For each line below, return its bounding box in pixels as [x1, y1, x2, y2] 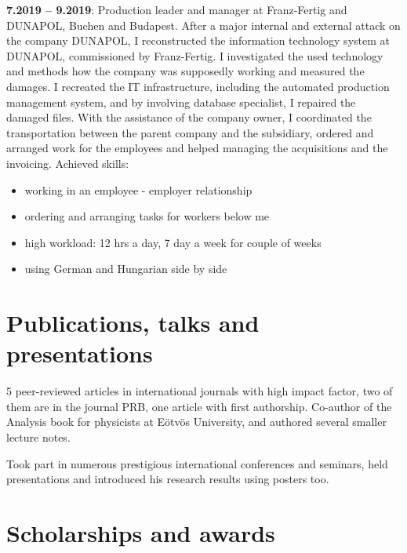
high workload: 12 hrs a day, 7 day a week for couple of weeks [24, 234, 322, 250]
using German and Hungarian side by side [24, 260, 227, 277]
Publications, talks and [6, 307, 260, 339]
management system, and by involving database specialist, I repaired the [6, 93, 356, 110]
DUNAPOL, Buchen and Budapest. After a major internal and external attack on [6, 16, 401, 33]
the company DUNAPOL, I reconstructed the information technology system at [6, 32, 390, 49]
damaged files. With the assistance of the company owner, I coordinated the [6, 109, 372, 126]
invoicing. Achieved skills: [6, 155, 129, 171]
